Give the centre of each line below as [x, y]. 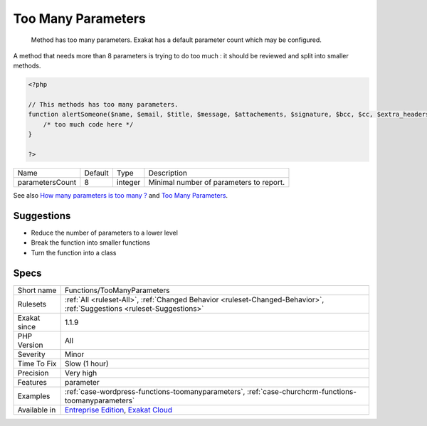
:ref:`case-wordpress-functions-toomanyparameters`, [155, 391]
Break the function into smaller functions [91, 243]
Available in [37, 410]
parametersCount [47, 183]
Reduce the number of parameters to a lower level [104, 233]
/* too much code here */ [88, 124]
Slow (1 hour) [86, 363]
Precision [33, 373]
